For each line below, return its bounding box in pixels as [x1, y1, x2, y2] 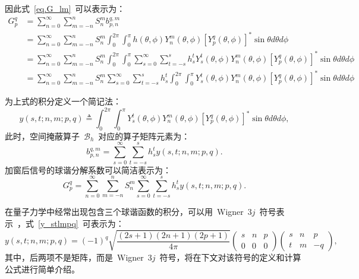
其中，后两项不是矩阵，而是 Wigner [5, 251, 144, 264]
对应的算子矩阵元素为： [98, 129, 190, 142]
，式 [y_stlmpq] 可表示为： [17, 217, 124, 229]
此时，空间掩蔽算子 [5, 129, 80, 142]
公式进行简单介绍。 [5, 262, 80, 275]
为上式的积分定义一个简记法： [5, 94, 121, 107]
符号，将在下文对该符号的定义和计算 [159, 251, 301, 264]
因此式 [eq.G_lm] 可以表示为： [5, 2, 125, 14]
